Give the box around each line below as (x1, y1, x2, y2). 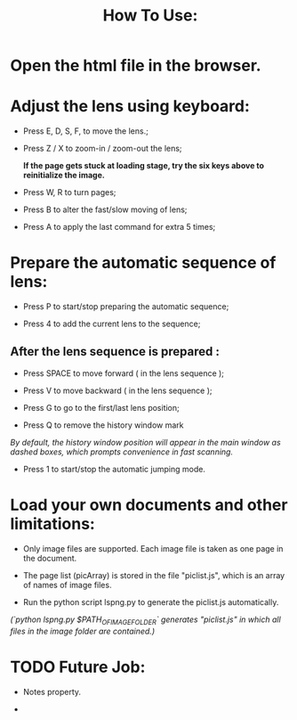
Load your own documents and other (10, 495, 288, 515)
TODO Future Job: (10, 657, 146, 677)
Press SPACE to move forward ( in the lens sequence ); (22, 367, 225, 379)
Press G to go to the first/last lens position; (22, 402, 181, 413)
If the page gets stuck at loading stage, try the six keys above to (22, 160, 265, 171)
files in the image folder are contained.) (10, 626, 155, 636)
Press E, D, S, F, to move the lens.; (22, 126, 149, 136)
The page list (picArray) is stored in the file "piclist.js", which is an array (22, 569, 285, 580)
